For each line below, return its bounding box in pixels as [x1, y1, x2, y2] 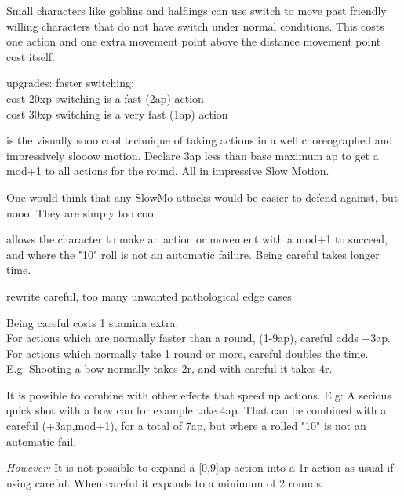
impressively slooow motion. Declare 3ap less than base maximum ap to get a [6, 147, 379, 163]
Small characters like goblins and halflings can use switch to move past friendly [6, 2, 387, 18]
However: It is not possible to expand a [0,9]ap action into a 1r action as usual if [6, 459, 394, 476]
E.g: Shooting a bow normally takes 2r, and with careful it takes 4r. [6, 360, 333, 377]
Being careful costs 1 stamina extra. [6, 314, 179, 330]
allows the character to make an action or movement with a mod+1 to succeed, [6, 231, 388, 247]
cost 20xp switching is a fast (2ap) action [6, 89, 204, 106]
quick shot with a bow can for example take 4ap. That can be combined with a [6, 402, 387, 418]
